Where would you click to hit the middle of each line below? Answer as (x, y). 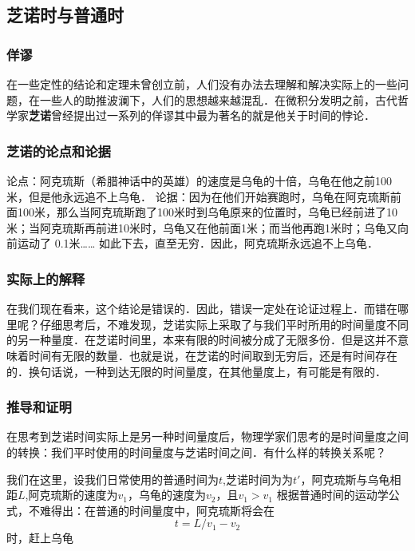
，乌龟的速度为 (166, 495)
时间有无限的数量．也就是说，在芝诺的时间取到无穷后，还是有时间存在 (213, 355)
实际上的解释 (46, 278)
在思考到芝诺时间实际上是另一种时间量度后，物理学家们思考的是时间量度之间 (207, 436)
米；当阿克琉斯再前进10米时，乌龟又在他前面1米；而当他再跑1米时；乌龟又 (202, 227)
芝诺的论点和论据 (59, 151)
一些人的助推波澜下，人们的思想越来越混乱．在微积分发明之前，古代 (218, 99)
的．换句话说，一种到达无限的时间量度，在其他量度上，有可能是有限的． (196, 371)
